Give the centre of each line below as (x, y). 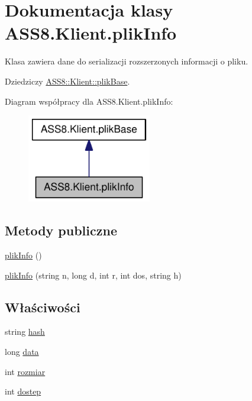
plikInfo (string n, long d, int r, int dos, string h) (93, 275)
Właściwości (43, 307)
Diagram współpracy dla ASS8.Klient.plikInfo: (89, 101)
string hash (25, 332)
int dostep (23, 391)
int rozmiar (25, 371)
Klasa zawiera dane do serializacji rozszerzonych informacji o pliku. (127, 61)
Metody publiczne (61, 230)
